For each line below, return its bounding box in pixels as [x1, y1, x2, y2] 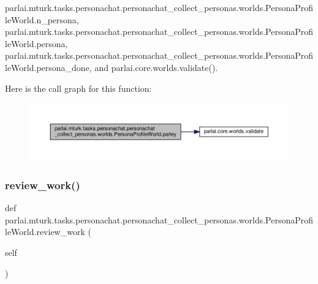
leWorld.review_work [5, 225, 85, 238]
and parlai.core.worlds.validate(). [94, 61, 218, 73]
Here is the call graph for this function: [5, 81, 152, 94]
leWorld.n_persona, [5, 13, 79, 26]
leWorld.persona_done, [5, 61, 92, 73]
